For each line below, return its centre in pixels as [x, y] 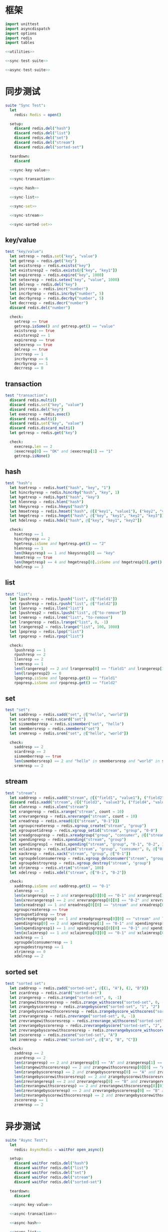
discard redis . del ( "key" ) [37, 409]
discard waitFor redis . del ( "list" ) [51, 1168]
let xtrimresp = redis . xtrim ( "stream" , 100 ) [57, 868]
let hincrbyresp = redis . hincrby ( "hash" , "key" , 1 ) [65, 493]
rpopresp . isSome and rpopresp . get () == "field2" [66, 683]
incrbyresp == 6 [31, 359]
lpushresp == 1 [30, 650]
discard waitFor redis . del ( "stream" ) [53, 1177]
